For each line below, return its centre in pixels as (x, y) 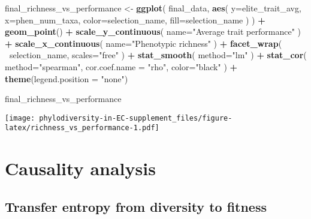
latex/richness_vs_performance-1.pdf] (82, 128)
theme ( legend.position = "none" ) (67, 78)
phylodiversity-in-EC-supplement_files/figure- (136, 118)
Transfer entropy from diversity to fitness (136, 206)
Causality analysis (80, 168)
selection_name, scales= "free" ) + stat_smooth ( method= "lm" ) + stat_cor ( (158, 55)
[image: (20, 118)
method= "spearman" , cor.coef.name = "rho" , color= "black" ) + (121, 66)
